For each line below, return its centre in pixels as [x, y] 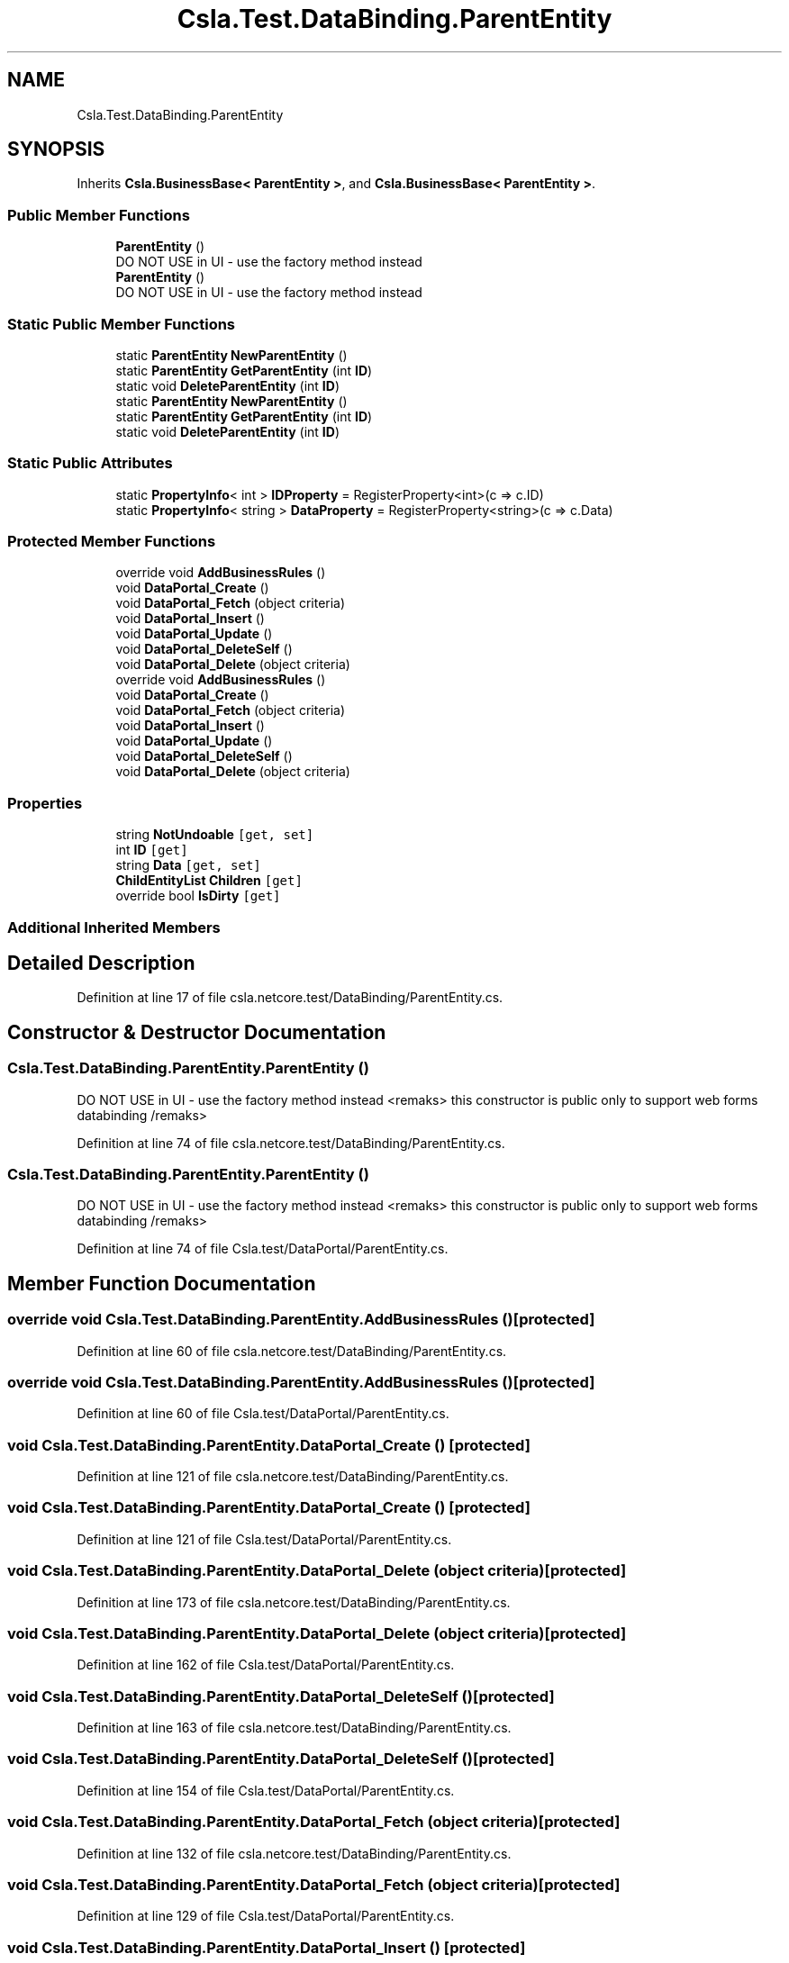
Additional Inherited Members [114, 927]
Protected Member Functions [112, 542]
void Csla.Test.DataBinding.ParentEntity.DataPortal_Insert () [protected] [267, 1947]
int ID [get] [152, 850]
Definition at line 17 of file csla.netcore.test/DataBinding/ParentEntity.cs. [290, 998]
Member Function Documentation [162, 1283]
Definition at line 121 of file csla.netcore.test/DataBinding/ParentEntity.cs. [293, 1477]
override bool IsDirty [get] [198, 896]
